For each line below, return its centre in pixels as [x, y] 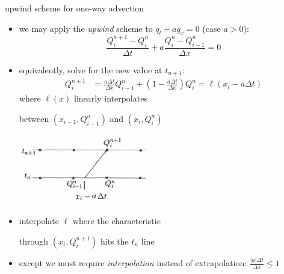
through [34, 241]
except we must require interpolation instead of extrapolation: [133, 263]
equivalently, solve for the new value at [91, 69]
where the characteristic [116, 221]
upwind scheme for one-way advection [75, 8]
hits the [115, 241]
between [34, 118]
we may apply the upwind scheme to [86, 28]
